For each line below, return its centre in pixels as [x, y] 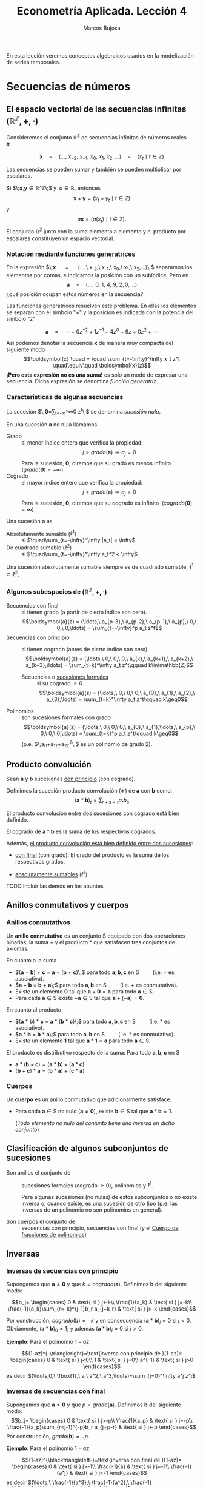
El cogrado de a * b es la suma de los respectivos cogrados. [81, 831]
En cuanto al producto [34, 1009]
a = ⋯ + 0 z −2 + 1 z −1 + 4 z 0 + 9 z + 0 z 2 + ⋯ [102, 331]
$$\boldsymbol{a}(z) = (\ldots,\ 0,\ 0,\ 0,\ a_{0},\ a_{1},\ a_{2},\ [117, 693]
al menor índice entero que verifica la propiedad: [82, 443]
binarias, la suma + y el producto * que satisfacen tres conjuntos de [91, 942]
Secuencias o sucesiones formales [65, 677]
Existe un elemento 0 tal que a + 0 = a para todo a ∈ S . [85, 991]
